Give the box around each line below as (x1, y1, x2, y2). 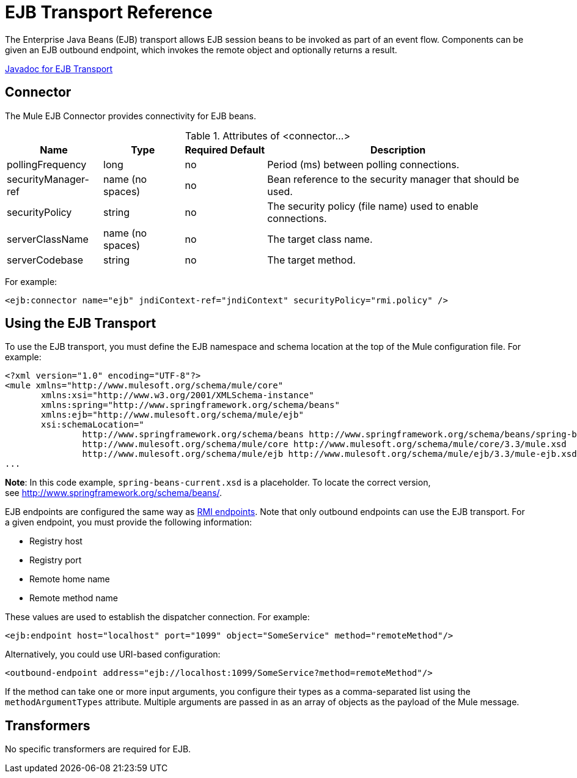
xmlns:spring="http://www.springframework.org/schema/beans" (41, 400, 340, 410)
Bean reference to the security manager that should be (267, 172, 520, 185)
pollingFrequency (7, 158, 87, 171)
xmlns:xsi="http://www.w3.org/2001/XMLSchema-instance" (41, 390, 314, 401)
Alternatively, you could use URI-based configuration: (5, 649, 221, 660)
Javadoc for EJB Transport (5, 63, 113, 74)
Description (370, 143, 426, 156)
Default (230, 143, 265, 156)
